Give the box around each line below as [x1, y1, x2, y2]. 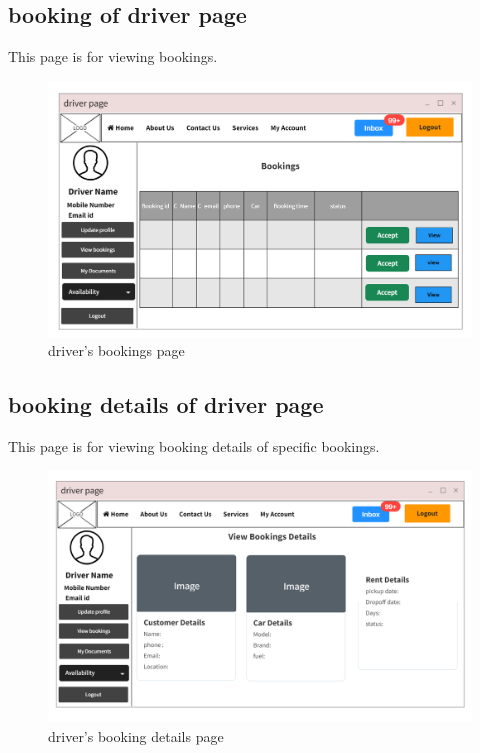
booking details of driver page [8, 389, 324, 420]
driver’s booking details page [48, 725, 224, 746]
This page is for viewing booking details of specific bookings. [8, 435, 380, 456]
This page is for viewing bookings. [8, 46, 218, 67]
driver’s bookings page [48, 340, 185, 361]
